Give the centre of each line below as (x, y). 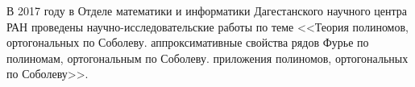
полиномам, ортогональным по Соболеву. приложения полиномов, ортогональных (207, 58)
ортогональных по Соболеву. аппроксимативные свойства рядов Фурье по (188, 42)
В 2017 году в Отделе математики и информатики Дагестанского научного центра (207, 10)
